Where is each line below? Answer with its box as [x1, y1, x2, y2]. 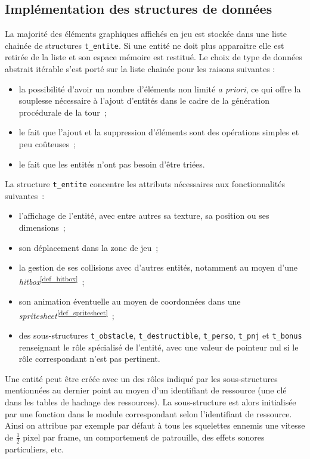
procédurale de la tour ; [18, 106, 107, 118]
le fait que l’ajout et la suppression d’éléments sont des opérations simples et [18, 126, 299, 138]
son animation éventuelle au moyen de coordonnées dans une [18, 295, 241, 308]
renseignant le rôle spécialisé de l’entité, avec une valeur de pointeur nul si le [18, 340, 299, 353]
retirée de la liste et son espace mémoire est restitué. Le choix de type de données [5, 51, 302, 63]
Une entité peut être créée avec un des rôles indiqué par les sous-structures [5, 372, 278, 384]
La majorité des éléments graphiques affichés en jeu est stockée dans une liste [5, 27, 287, 40]
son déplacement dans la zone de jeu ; [18, 241, 159, 253]
